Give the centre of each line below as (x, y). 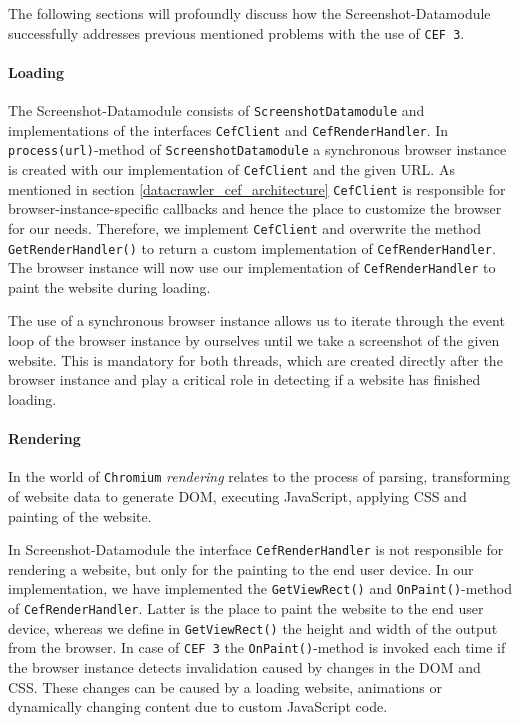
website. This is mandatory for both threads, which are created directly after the (255, 359)
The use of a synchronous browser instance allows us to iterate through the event (256, 320)
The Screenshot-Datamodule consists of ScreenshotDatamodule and (216, 110)
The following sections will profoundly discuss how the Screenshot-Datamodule (249, 13)
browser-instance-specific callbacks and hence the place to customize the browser (255, 208)
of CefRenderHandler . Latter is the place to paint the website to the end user (246, 608)
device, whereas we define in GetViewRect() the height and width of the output (253, 627)
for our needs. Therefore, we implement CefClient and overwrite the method (245, 227)
